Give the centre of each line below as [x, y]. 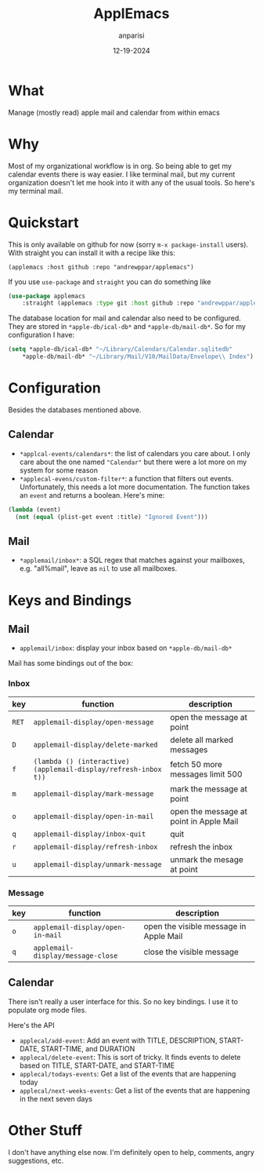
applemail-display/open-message [94, 722]
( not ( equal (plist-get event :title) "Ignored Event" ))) [112, 517]
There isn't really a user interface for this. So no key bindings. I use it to [123, 1001]
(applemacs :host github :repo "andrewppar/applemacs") [101, 267]
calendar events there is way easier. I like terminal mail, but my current [122, 174]
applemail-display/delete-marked [95, 744]
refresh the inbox [201, 846]
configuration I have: [41, 335]
